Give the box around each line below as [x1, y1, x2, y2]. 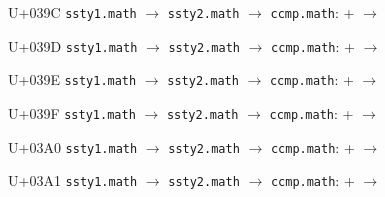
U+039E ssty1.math [8, 69, 137, 90]
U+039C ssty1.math [8, 2, 137, 22]
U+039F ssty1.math [8, 102, 136, 123]
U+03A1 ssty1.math [8, 170, 138, 191]
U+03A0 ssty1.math [8, 136, 138, 157]
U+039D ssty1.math [8, 35, 138, 56]
